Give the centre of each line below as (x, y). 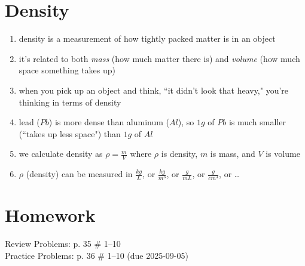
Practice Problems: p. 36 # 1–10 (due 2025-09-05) (97, 255)
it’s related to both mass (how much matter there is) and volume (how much (159, 58)
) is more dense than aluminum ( (109, 122)
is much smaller (257, 122)
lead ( (29, 122)
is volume (283, 154)
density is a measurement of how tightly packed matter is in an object (147, 38)
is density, (179, 154)
